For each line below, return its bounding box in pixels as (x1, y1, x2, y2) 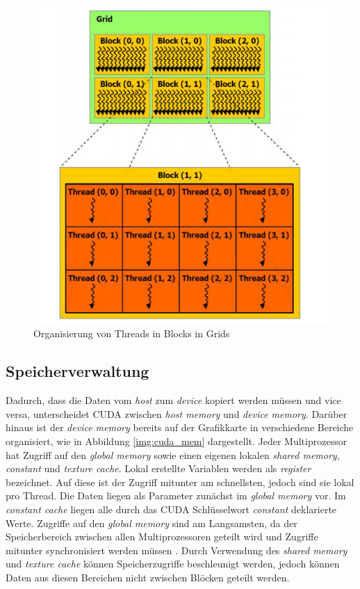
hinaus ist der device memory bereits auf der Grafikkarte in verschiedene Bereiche (6, 420, 354, 435)
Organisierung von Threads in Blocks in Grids (33, 326, 230, 341)
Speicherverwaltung (6, 360, 149, 382)
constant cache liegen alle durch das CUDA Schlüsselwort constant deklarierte (6, 501, 337, 516)
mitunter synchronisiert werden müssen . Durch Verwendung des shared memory (6, 542, 347, 557)
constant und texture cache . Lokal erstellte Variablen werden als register (6, 461, 311, 476)
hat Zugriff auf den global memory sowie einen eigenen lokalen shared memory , (6, 447, 340, 462)
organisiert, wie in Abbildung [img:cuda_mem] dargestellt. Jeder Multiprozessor (6, 434, 347, 449)
